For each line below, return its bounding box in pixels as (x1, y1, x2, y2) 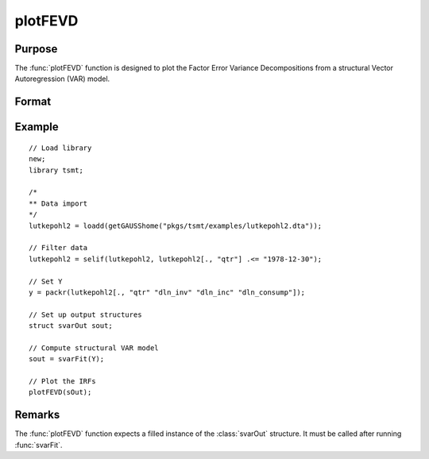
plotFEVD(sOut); (29, 388, 92, 397)
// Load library (29, 143, 92, 152)
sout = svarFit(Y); (29, 354, 105, 364)
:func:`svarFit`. (14, 440, 63, 449)
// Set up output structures (29, 310, 142, 319)
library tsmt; (29, 165, 83, 175)
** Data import (29, 199, 88, 208)
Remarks (14, 408, 60, 422)
